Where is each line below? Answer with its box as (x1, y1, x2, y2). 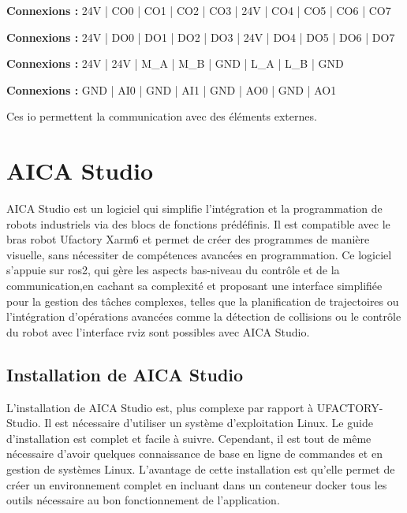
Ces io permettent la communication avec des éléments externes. (6, 108, 317, 125)
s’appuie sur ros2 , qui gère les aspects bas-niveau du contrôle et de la (6, 262, 340, 278)
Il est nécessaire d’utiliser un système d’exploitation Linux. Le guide (44, 414, 373, 431)
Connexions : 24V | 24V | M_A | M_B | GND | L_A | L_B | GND (6, 55, 344, 72)
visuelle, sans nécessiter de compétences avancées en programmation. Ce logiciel (6, 246, 392, 262)
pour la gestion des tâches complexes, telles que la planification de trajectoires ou (6, 292, 399, 309)
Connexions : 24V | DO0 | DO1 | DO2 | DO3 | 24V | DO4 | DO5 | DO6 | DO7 (6, 28, 395, 45)
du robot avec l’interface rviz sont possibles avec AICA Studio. (6, 323, 310, 340)
